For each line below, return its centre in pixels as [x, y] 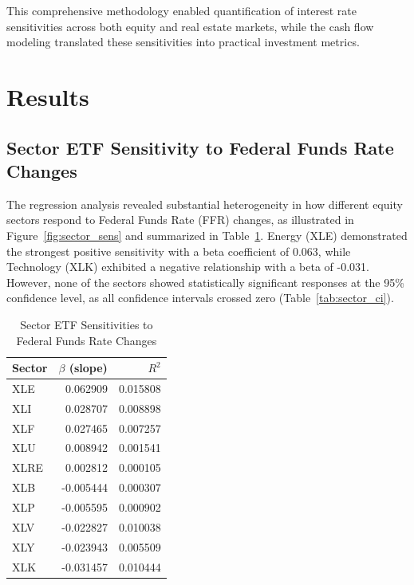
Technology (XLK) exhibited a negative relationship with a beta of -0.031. [188, 267]
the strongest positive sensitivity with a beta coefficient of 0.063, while [179, 251]
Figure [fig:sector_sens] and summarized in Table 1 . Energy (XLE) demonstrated [207, 235]
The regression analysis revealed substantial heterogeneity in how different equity [205, 204]
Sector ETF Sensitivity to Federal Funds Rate [200, 147]
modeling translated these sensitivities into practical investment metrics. [183, 42]
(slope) [88, 368]
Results [48, 96]
